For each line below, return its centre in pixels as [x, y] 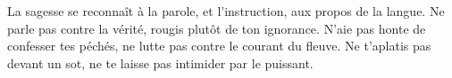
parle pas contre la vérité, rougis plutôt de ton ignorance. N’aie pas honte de [217, 28]
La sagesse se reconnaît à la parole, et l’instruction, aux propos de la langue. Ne [226, 11]
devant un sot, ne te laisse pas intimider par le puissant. [160, 62]
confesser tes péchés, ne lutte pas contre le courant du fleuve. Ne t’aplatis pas [219, 46]
